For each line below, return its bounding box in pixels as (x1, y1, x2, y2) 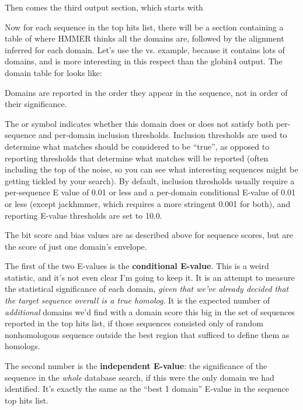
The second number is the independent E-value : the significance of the (5, 360, 267, 372)
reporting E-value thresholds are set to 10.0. (5, 209, 162, 221)
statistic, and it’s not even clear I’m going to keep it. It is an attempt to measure (5, 271, 295, 283)
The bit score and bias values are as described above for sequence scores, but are (5, 229, 293, 241)
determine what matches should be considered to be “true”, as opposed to (5, 140, 270, 152)
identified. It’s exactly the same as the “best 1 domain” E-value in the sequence (5, 383, 290, 395)
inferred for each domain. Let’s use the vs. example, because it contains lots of (5, 43, 285, 56)
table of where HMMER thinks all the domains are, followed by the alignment (5, 32, 284, 44)
